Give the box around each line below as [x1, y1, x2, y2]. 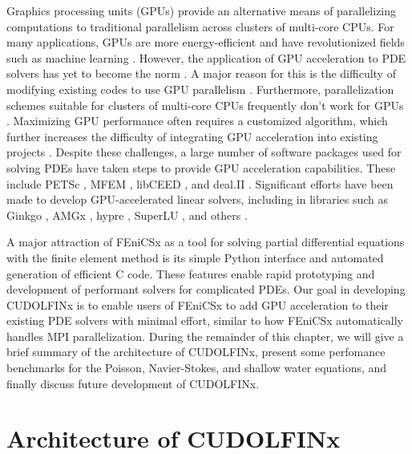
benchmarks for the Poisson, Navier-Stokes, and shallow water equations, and [6, 359, 387, 376]
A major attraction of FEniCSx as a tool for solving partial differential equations [6, 233, 405, 250]
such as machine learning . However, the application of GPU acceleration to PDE [6, 49, 406, 66]
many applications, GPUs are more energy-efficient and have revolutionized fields [6, 34, 405, 51]
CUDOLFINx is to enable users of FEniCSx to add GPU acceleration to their [6, 296, 389, 313]
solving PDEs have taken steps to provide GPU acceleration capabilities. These [6, 159, 396, 176]
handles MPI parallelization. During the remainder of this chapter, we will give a [6, 327, 404, 344]
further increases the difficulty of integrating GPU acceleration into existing [6, 128, 378, 144]
